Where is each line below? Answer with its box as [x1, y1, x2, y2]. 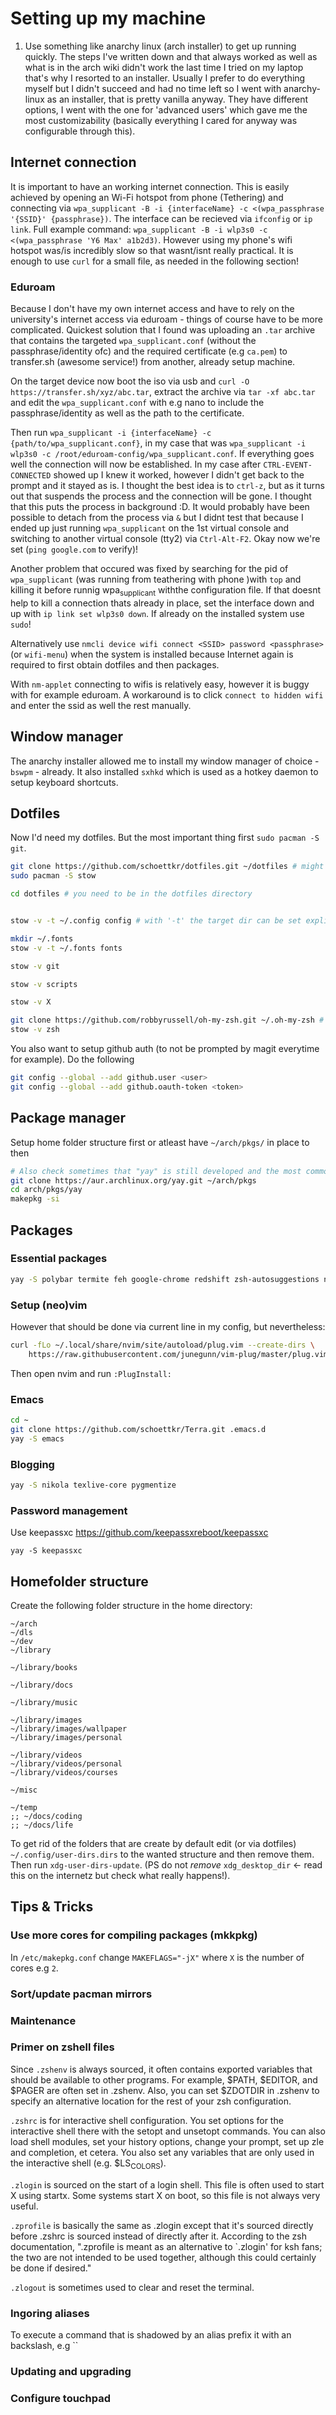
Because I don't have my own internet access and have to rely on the [10, 303, 295, 315]
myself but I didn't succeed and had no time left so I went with [24, 82, 282, 94]
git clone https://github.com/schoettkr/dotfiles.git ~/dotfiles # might [10, 862, 325, 872]
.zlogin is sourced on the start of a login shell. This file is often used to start [10, 2178, 325, 2191]
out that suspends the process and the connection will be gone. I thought [10, 490, 312, 502]
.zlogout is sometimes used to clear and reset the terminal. [10, 2281, 255, 2293]
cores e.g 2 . [10, 1962, 59, 1974]
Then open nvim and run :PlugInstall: [10, 1367, 173, 1379]
